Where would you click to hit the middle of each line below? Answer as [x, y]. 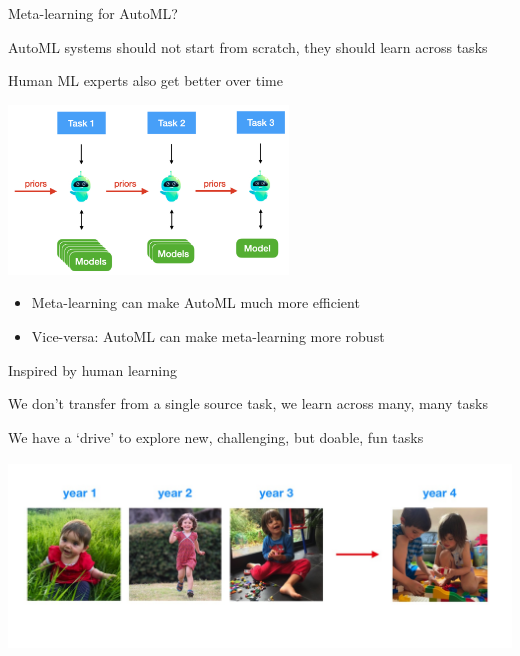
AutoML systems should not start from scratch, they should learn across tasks [248, 46]
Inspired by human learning [92, 369]
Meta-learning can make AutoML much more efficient [195, 302]
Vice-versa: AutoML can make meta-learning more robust [208, 336]
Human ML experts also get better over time [145, 80]
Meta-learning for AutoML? [93, 13]
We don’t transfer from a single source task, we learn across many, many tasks [248, 403]
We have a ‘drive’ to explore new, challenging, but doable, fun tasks [216, 436]
